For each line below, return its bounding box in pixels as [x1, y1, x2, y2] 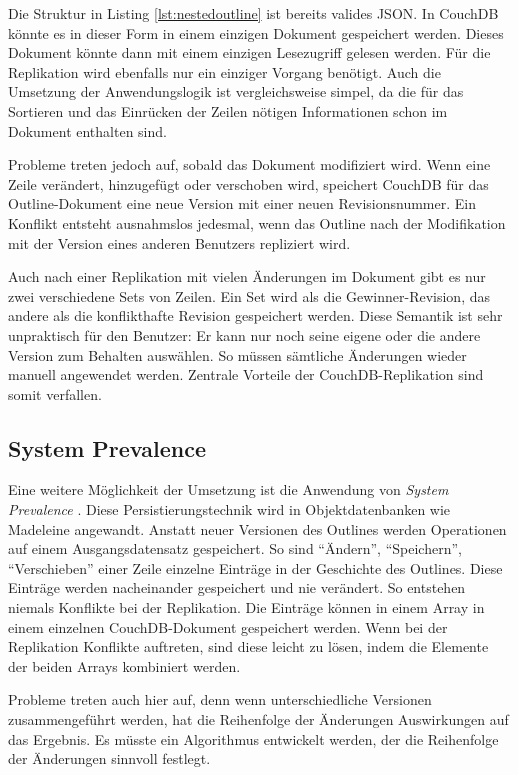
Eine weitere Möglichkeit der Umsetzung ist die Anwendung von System [8, 479, 449, 500]
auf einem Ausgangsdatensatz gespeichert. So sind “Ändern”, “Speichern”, [8, 538, 462, 559]
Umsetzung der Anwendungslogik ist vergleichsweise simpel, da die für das [8, 81, 464, 102]
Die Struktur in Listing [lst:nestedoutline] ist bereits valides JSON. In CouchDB [8, 3, 499, 23]
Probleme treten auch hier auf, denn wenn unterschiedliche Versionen [8, 689, 432, 710]
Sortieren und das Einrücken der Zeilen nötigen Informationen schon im [8, 100, 448, 121]
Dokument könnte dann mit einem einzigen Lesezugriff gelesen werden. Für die [8, 42, 491, 63]
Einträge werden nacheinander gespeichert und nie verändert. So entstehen [8, 577, 466, 598]
